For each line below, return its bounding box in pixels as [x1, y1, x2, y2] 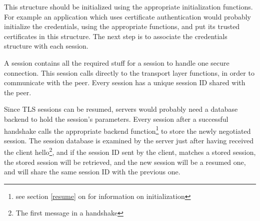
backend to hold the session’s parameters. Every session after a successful [4, 113, 228, 124]
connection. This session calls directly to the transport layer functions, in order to [4, 67, 254, 78]
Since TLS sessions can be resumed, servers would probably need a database [4, 104, 238, 114]
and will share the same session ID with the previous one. [4, 166, 180, 177]
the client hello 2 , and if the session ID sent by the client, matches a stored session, [4, 145, 256, 157]
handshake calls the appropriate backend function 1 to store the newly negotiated [4, 124, 251, 136]
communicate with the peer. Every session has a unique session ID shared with [4, 77, 245, 88]
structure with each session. [4, 41, 88, 51]
